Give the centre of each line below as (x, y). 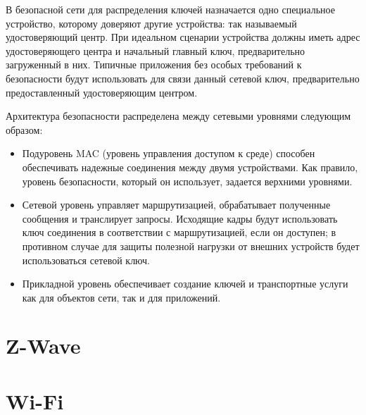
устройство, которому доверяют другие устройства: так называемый (151, 23)
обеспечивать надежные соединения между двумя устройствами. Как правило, (190, 167)
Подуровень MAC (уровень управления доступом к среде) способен (169, 153)
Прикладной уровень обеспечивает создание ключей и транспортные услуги (185, 284)
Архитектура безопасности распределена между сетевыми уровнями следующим (178, 116)
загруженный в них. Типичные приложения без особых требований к (154, 64)
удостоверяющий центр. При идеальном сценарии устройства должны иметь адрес (183, 37)
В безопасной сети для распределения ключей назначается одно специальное (170, 9)
